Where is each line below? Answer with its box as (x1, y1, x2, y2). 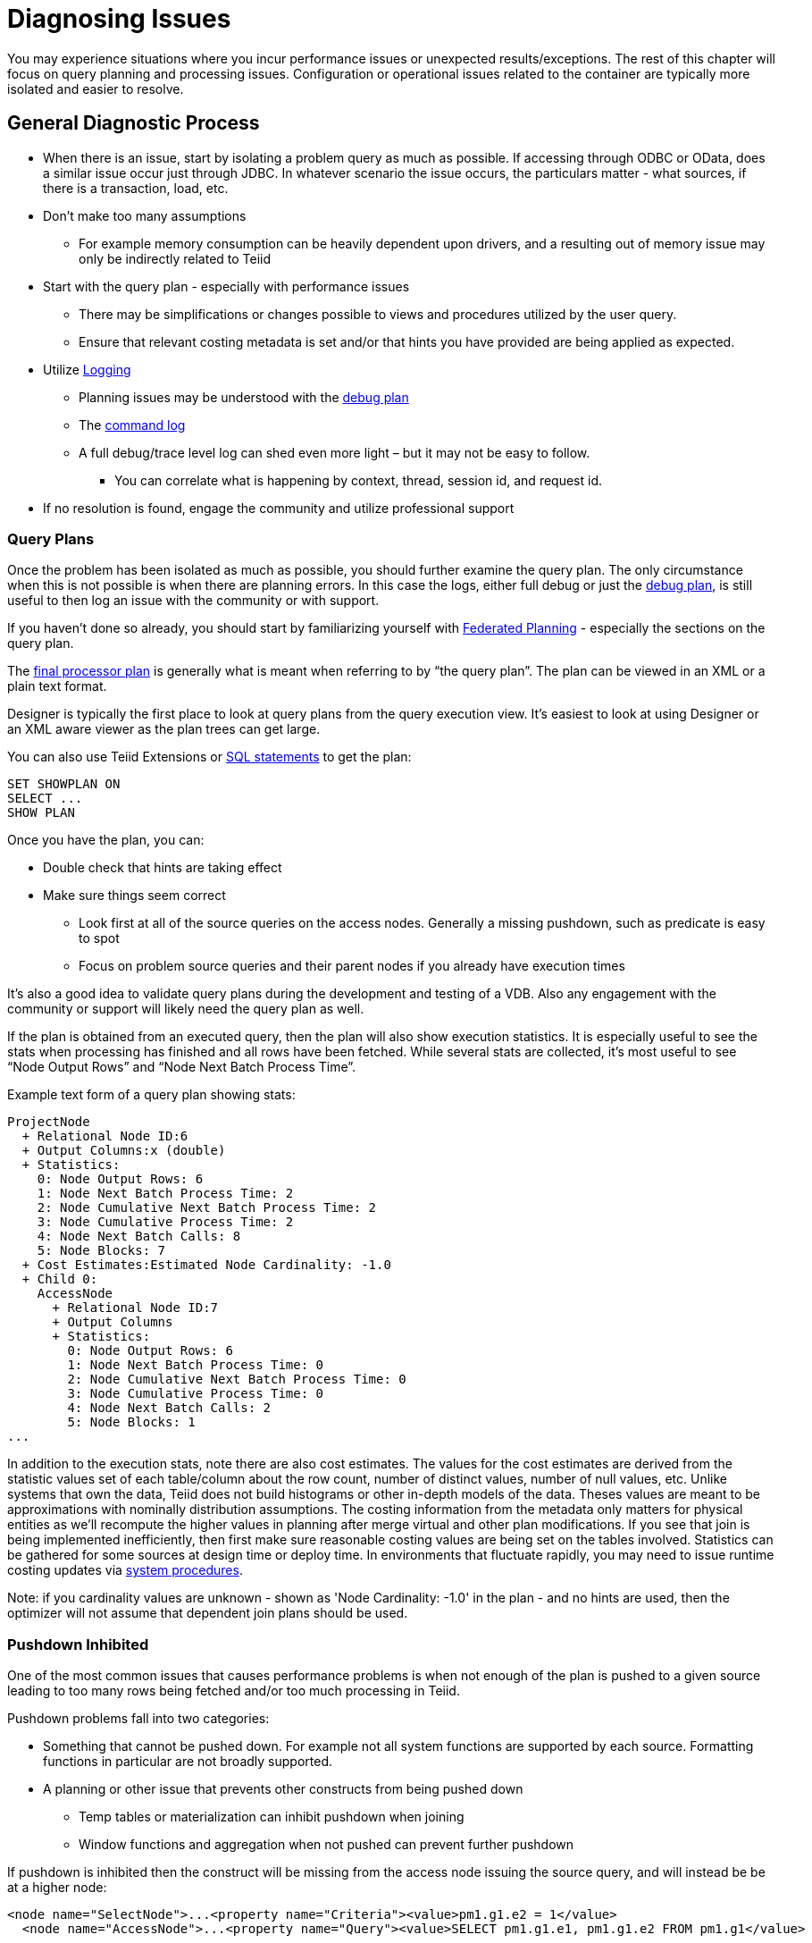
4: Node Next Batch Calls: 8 (37, 1229, 241, 1244)
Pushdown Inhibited (7, 1635, 149, 1653)
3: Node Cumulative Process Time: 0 (67, 1386, 324, 1401)
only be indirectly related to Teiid (79, 250, 272, 266)
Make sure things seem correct (43, 887, 226, 904)
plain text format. (7, 678, 107, 694)
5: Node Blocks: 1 (67, 1415, 196, 1430)
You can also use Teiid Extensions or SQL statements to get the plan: (7, 749, 412, 765)
